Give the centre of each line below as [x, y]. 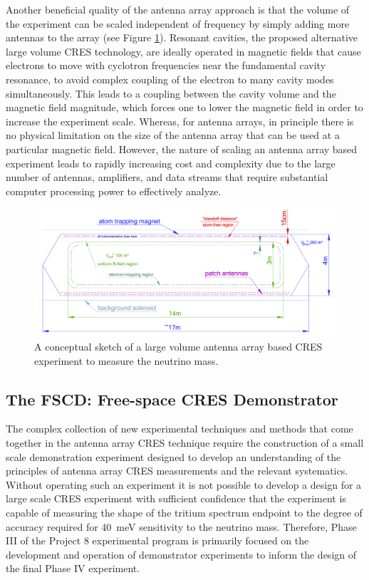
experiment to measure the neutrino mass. [126, 360]
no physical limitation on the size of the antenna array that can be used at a [173, 135]
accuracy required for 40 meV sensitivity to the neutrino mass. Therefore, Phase [181, 526]
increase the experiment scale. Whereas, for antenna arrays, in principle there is [180, 121]
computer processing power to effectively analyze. [114, 191]
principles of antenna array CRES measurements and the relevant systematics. [177, 471]
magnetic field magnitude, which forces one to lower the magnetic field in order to [184, 107]
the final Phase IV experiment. [73, 568]
